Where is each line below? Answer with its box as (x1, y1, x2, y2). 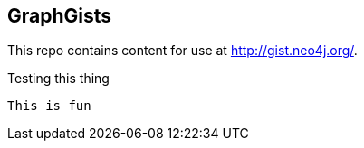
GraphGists (7, 5, 112, 27)
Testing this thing (7, 70, 110, 87)
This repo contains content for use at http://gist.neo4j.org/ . (7, 42, 358, 59)
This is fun (7, 98, 91, 114)
